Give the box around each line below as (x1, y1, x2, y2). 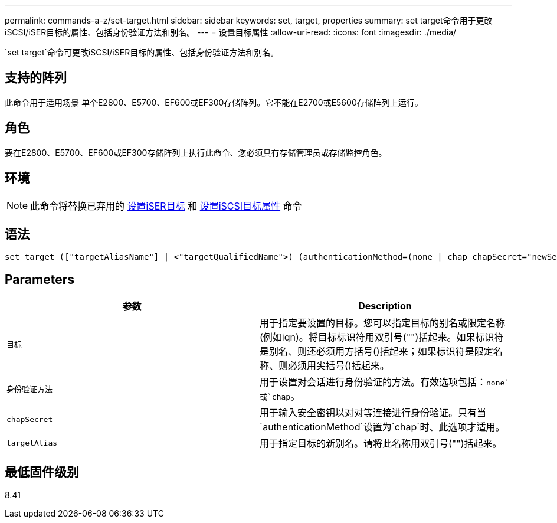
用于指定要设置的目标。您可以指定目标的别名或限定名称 (260, 317, 506, 329)
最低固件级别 (5, 464, 79, 479)
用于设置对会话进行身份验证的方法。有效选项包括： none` (260, 376, 510, 388)
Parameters (5, 272, 74, 287)
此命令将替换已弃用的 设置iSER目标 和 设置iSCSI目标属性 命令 (30, 200, 302, 212)
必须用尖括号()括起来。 (288, 359, 389, 372)
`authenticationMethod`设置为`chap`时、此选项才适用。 (260, 421, 505, 433)
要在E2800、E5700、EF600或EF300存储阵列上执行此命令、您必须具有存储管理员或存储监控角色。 (5, 147, 387, 158)
